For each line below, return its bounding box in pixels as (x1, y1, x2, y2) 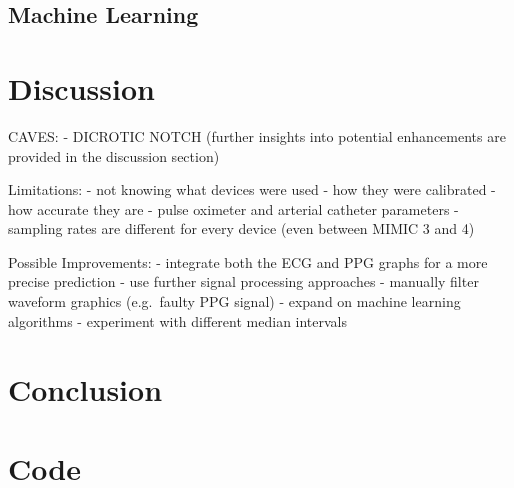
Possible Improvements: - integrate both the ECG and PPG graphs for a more (8, 251, 488, 272)
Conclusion (8, 369, 163, 410)
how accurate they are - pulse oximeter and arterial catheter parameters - (8, 198, 459, 219)
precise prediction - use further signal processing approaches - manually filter (8, 271, 479, 292)
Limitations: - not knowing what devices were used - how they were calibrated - (8, 179, 496, 200)
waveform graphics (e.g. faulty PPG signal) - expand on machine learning (8, 291, 461, 312)
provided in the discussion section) (8, 145, 220, 166)
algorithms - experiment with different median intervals (8, 310, 348, 331)
